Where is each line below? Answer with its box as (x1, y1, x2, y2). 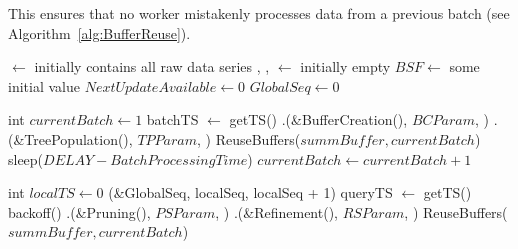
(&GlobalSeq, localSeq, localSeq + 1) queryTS (108, 182, 393, 203)
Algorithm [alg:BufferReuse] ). (8, 22, 191, 43)
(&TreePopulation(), (8, 128, 133, 149)
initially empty (300, 56, 391, 77)
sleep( (8, 148, 44, 169)
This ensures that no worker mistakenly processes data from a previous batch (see (8, 3, 510, 23)
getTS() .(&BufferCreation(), (229, 109, 408, 130)
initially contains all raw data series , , (34, 56, 270, 77)
